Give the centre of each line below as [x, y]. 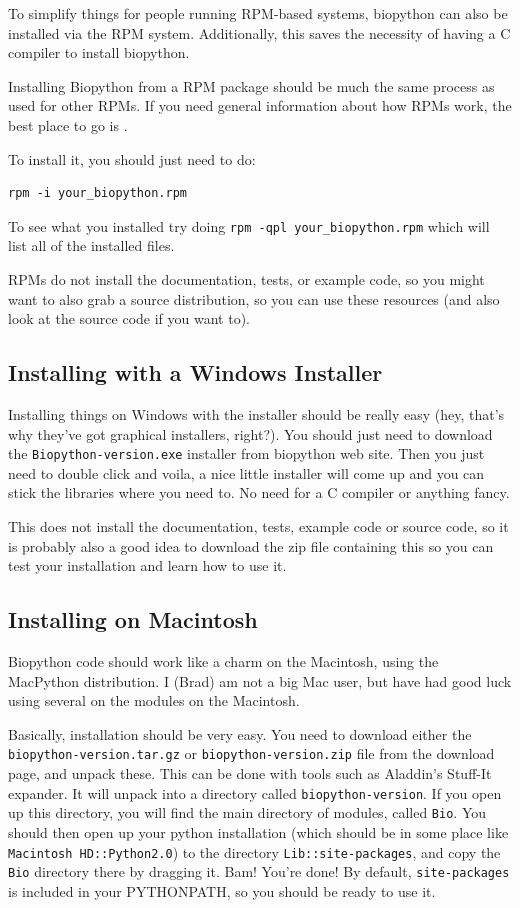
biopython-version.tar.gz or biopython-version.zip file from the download [251, 753]
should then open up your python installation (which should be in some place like [258, 831]
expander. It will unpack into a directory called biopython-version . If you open [255, 792]
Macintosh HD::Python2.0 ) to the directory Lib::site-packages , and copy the [254, 851]
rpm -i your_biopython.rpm [97, 193]
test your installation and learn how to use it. [147, 565]
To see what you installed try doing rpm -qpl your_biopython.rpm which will [249, 225]
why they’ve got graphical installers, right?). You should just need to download [250, 433]
